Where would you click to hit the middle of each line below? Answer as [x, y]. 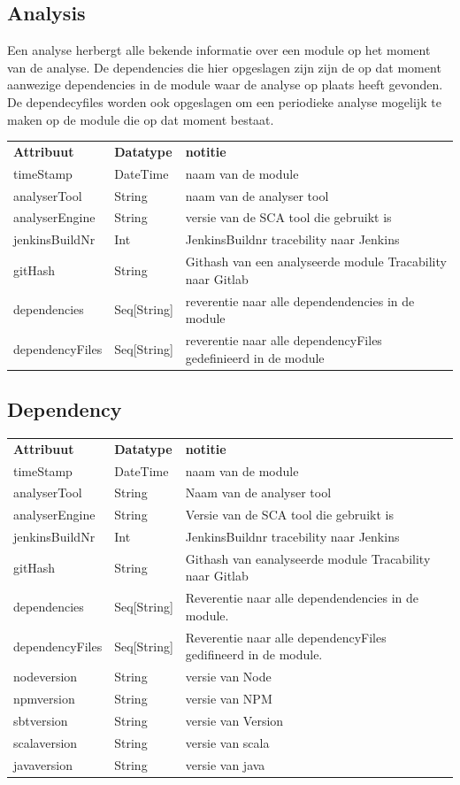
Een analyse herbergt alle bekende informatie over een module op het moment [219, 50]
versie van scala [227, 742]
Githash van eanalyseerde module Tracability [308, 558]
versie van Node [228, 677]
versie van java [225, 764]
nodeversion [46, 677]
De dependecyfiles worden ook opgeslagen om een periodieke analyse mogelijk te [224, 101]
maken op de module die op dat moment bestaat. [141, 119]
